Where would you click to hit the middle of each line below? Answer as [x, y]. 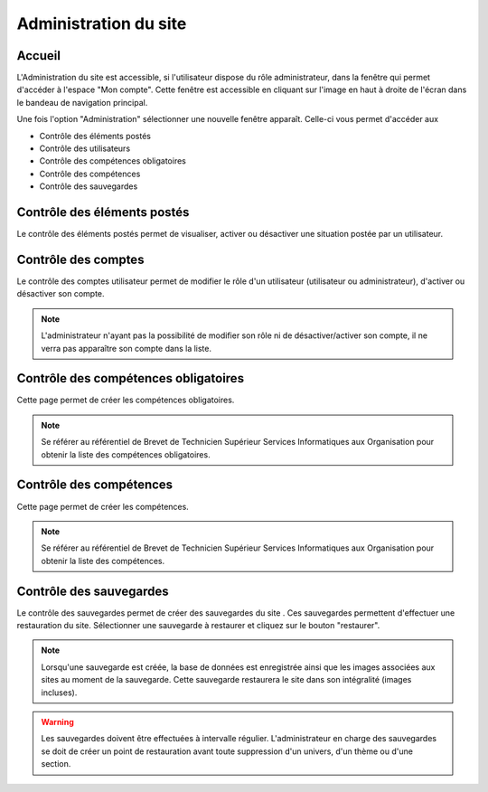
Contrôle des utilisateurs [85, 148]
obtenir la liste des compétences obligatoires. [126, 454]
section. [56, 764]
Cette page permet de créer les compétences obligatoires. [126, 400]
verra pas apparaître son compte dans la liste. [127, 348]
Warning [57, 721]
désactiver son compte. [61, 294]
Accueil [38, 56]
